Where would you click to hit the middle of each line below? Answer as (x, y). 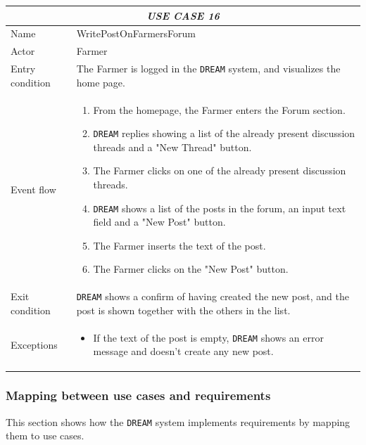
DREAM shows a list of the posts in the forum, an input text (220, 208)
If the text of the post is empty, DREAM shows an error (208, 337)
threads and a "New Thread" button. (172, 147)
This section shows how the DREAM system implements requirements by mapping (178, 421)
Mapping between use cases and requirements (138, 395)
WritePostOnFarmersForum (136, 33)
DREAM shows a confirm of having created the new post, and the (213, 296)
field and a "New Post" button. (159, 222)
